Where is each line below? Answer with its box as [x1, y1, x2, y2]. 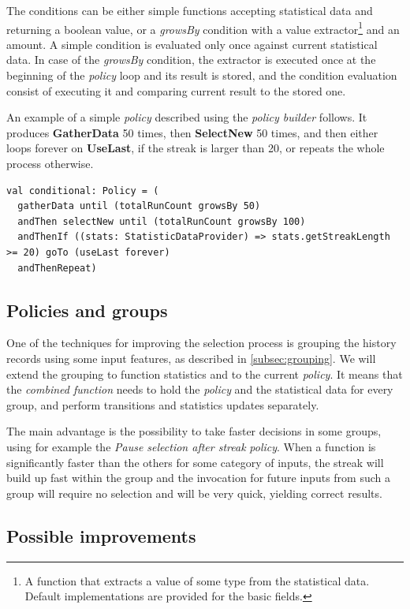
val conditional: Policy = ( [6, 185, 159, 196]
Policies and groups [6, 297, 168, 322]
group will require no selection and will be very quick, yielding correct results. [6, 484, 382, 501]
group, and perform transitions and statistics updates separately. [6, 396, 319, 413]
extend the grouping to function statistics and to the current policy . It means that [6, 365, 403, 382]
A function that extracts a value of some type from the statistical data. [24, 572, 370, 588]
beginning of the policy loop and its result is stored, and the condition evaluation [6, 67, 397, 84]
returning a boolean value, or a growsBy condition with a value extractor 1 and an [6, 18, 400, 37]
